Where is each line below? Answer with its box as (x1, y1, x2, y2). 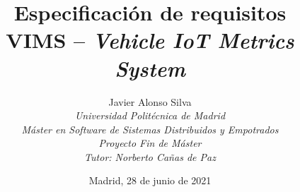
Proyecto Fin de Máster (98, 136, 202, 150)
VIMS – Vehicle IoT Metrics (6, 25, 294, 55)
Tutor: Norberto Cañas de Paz (84, 149, 216, 164)
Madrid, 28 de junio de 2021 (88, 173, 212, 188)
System (115, 53, 185, 83)
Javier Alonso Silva (108, 94, 192, 109)
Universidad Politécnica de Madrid (74, 108, 226, 123)
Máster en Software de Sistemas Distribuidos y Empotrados (21, 121, 279, 136)
